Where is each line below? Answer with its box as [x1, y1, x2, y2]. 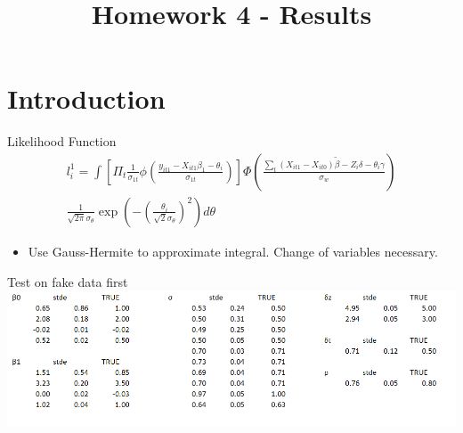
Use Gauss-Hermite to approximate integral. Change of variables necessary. [28, 241, 438, 260]
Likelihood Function [7, 132, 117, 151]
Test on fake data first [7, 272, 128, 290]
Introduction [7, 80, 166, 117]
